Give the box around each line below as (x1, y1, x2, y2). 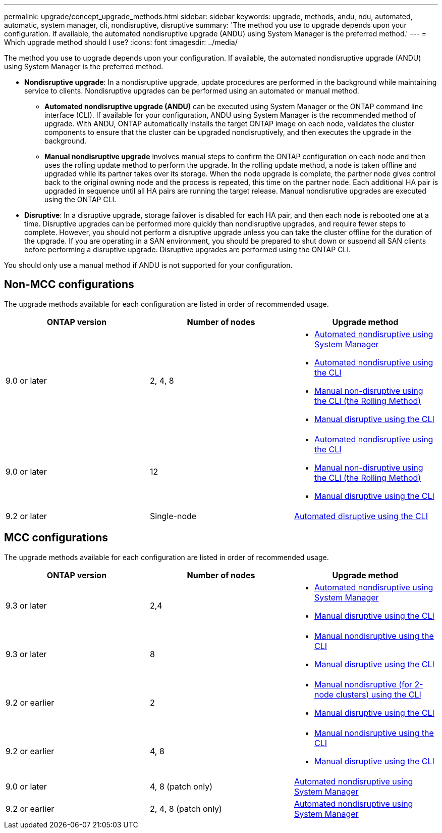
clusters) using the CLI (336, 689, 421, 700)
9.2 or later (6, 511, 47, 521)
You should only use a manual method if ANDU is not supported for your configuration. (4, 261, 293, 269)
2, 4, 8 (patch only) (149, 803, 222, 814)
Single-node (149, 511, 197, 521)
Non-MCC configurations (4, 278, 134, 291)
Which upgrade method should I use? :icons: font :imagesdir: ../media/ (4, 38, 238, 47)
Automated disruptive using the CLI (294, 511, 428, 521)
